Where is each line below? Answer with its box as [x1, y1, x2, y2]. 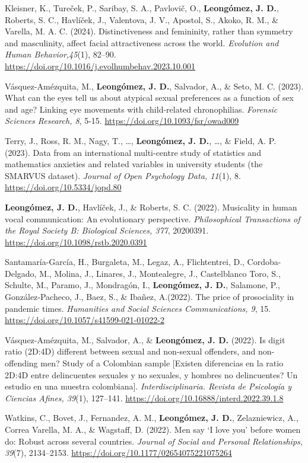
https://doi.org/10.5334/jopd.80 [5, 181, 122, 193]
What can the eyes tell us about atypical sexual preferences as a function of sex [5, 91, 294, 104]
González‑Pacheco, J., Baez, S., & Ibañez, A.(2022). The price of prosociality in [5, 290, 294, 303]
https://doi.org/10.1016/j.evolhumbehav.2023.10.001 [5, 59, 196, 72]
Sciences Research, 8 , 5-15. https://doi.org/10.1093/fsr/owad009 [5, 114, 239, 127]
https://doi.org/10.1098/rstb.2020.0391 [5, 235, 147, 248]
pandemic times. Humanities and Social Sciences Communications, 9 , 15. [5, 302, 271, 314]
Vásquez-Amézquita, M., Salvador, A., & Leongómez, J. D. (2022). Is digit [5, 333, 285, 346]
